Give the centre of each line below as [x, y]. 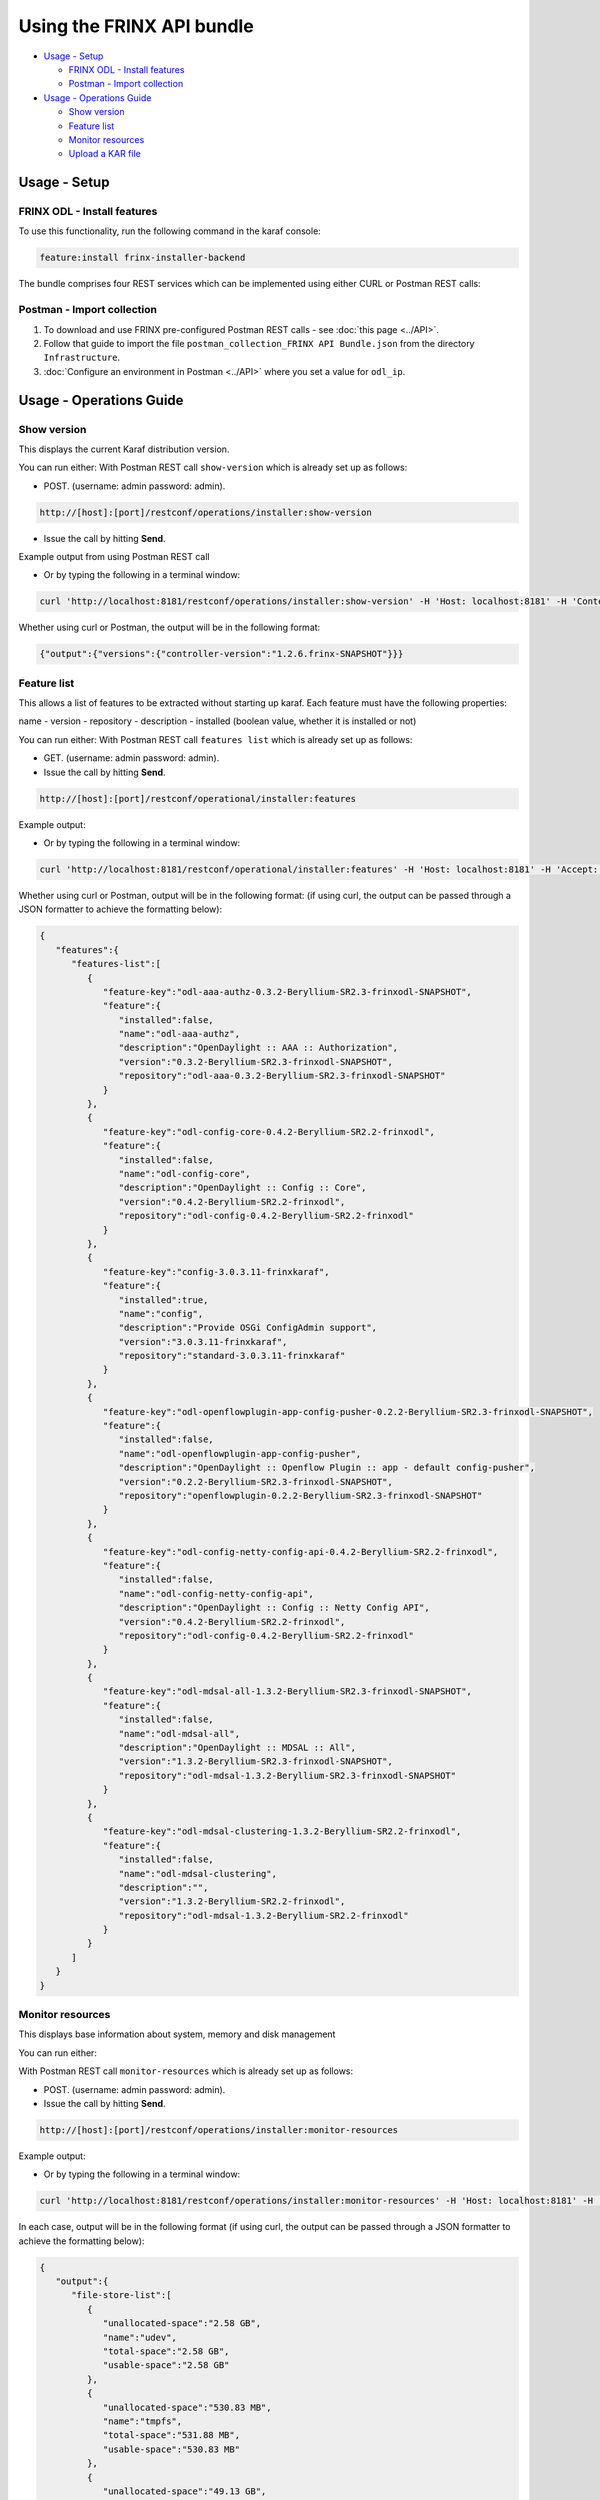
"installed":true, [163, 1299]
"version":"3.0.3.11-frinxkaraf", [203, 1341]
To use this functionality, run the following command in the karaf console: [170, 231]
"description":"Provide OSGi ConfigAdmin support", [248, 1328]
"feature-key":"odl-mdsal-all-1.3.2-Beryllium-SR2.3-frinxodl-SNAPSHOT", [287, 1691]
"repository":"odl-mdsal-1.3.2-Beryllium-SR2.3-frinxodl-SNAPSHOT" [287, 1775]
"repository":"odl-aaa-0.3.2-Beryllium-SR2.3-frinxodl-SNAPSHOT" [282, 1076]
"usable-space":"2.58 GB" [166, 2365]
